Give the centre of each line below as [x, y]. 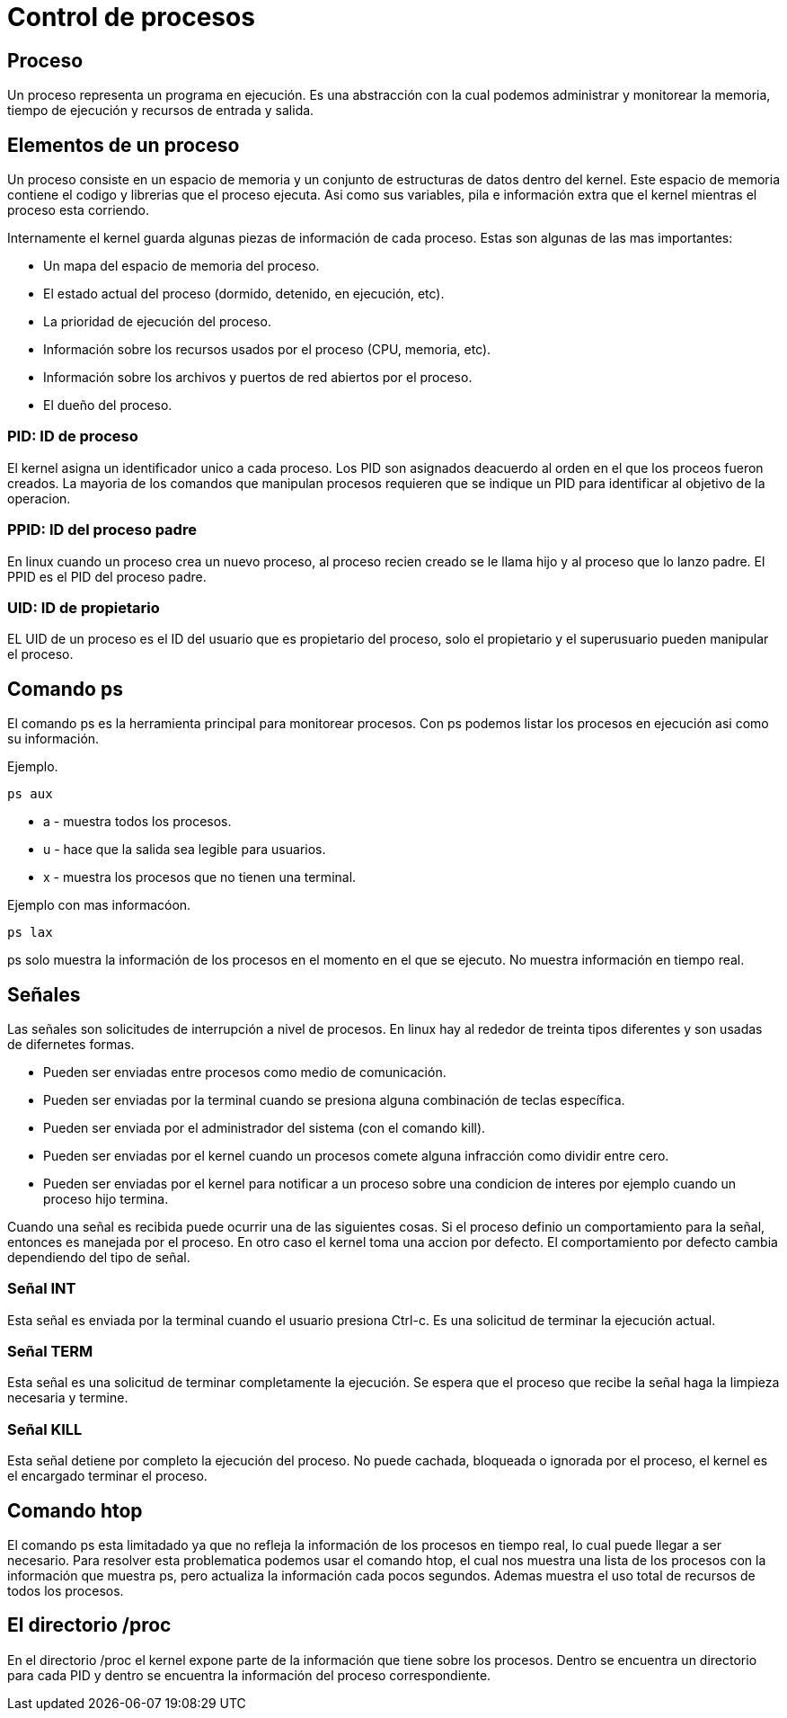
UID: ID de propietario [84, 607]
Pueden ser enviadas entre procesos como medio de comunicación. [245, 1072]
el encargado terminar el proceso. [107, 1476]
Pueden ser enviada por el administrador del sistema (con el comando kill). [265, 1127]
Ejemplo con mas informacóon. [99, 905]
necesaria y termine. [68, 1398]
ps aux [30, 794]
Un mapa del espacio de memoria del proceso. [181, 266]
